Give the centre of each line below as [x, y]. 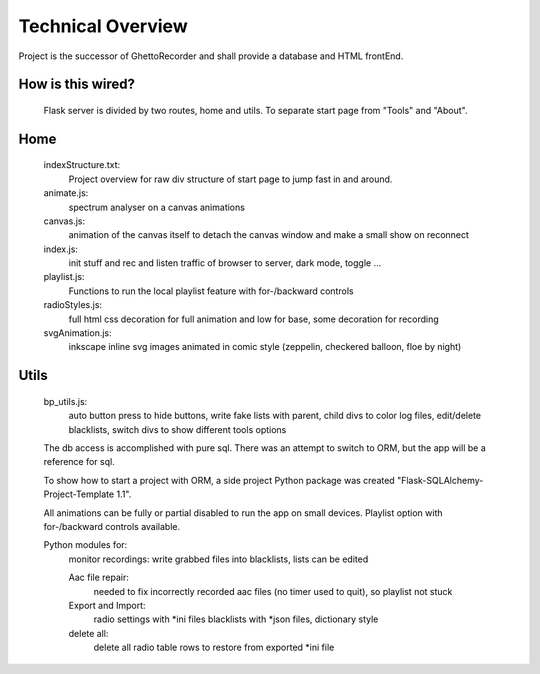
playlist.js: [64, 277]
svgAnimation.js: [77, 333]
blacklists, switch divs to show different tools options [177, 429]
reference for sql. [79, 462]
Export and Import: [107, 605]
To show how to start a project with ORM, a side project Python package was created [219, 480]
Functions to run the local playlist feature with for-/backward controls [211, 291]
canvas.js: [64, 221]
